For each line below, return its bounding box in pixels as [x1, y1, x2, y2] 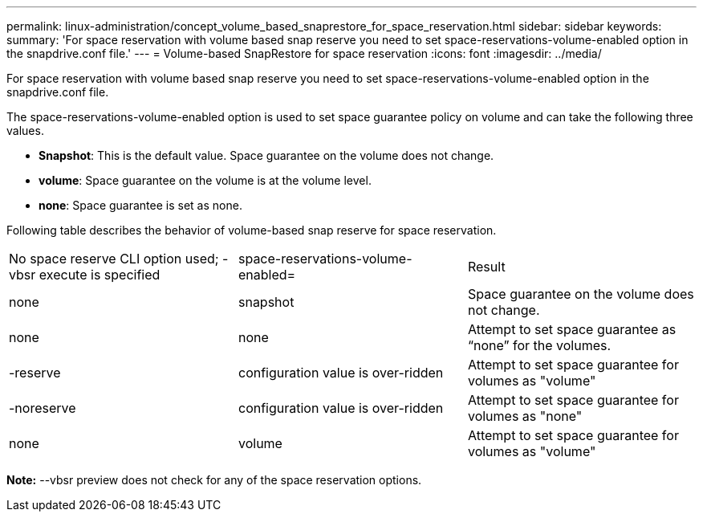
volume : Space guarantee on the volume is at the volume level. [39, 173, 372, 187]
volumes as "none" [467, 408, 583, 424]
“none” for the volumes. [467, 337, 612, 353]
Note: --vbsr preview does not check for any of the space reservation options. [6, 473, 422, 487]
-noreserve [9, 400, 76, 416]
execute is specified [39, 267, 161, 283]
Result [467, 259, 506, 275]
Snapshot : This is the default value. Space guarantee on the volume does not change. [39, 149, 494, 162]
